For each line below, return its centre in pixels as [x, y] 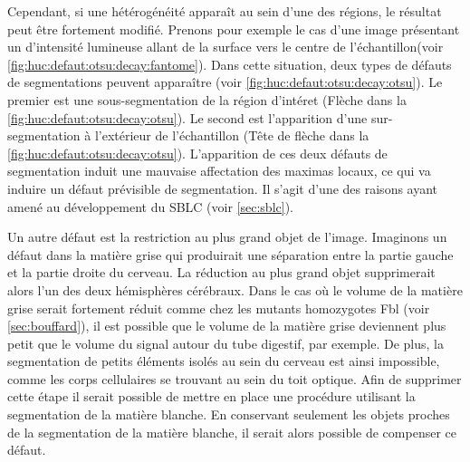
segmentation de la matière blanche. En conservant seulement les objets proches [229, 414]
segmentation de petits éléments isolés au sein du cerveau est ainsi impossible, [224, 361]
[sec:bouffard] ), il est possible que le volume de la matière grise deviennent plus [227, 326]
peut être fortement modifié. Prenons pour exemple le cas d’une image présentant [234, 29]
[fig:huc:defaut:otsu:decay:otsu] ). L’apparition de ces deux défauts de [197, 153]
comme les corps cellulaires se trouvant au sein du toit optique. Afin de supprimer [235, 378]
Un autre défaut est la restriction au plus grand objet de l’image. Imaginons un [227, 237]
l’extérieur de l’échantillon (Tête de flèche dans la [232, 135]
